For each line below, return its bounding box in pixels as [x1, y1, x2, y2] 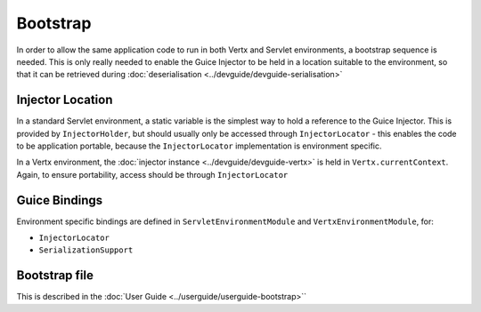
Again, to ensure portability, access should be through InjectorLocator [16, 169, 289, 180]
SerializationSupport [38, 245, 134, 255]
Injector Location [16, 92, 113, 108]
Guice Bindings [16, 192, 103, 208]
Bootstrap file [16, 268, 94, 284]
